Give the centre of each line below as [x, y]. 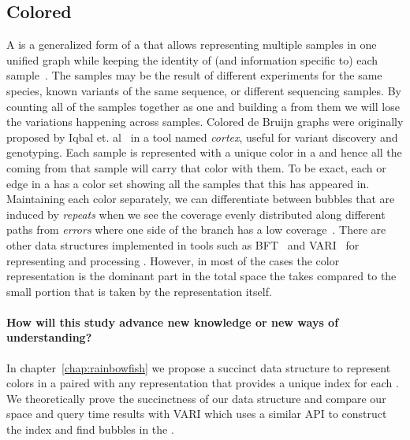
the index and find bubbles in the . [90, 429]
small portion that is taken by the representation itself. [139, 291]
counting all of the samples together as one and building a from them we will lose [203, 106]
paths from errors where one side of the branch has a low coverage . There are [196, 229]
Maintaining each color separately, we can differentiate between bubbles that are [201, 199]
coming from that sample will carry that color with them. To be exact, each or [196, 167]
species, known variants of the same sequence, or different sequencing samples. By [204, 90]
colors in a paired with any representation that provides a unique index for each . [203, 383]
